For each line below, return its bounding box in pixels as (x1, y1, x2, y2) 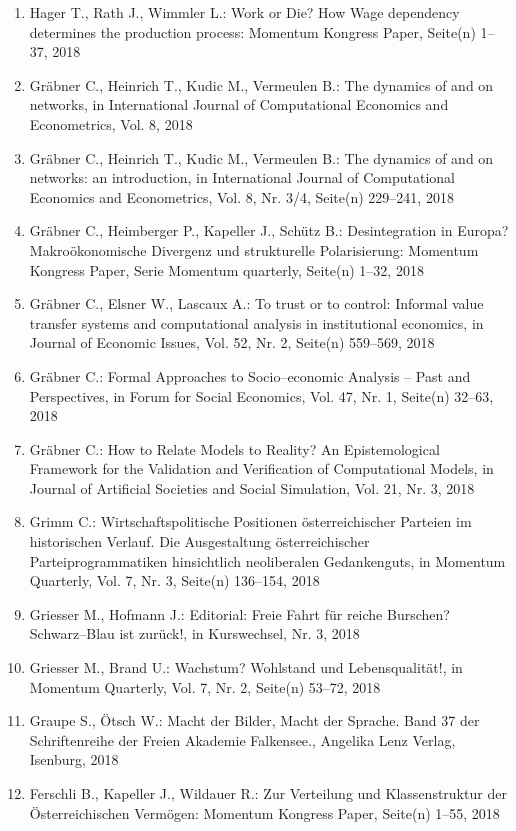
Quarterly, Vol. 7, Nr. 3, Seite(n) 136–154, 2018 (29, 570, 320, 591)
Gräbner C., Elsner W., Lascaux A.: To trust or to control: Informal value (29, 293, 484, 314)
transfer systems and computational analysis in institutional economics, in (29, 312, 484, 333)
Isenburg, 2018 (29, 749, 119, 770)
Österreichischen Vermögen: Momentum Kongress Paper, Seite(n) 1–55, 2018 (29, 802, 500, 823)
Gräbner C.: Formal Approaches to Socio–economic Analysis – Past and (29, 365, 471, 386)
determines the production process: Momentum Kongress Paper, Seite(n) (29, 21, 476, 42)
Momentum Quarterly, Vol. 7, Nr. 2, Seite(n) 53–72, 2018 (29, 676, 381, 697)
